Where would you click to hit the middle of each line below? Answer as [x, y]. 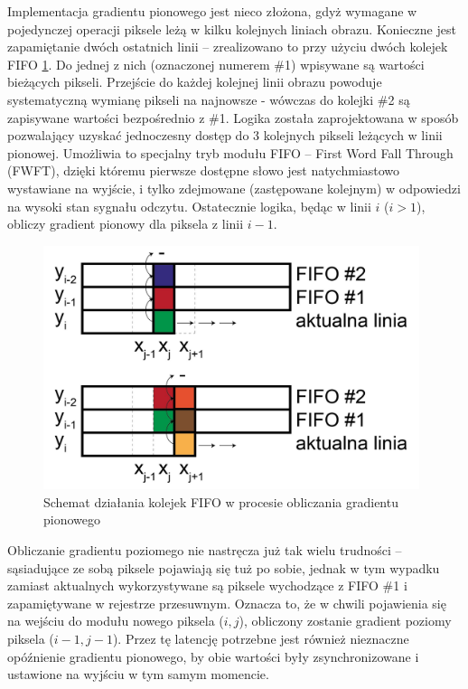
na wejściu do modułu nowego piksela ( [116, 621]
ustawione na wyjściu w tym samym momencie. [138, 674]
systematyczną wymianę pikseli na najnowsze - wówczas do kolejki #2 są [209, 99]
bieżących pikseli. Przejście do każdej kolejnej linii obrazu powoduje [195, 82]
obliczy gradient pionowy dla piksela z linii [126, 224]
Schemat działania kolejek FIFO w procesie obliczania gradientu [221, 501]
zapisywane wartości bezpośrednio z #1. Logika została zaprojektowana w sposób [233, 117]
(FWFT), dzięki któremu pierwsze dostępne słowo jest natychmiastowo [204, 170]
